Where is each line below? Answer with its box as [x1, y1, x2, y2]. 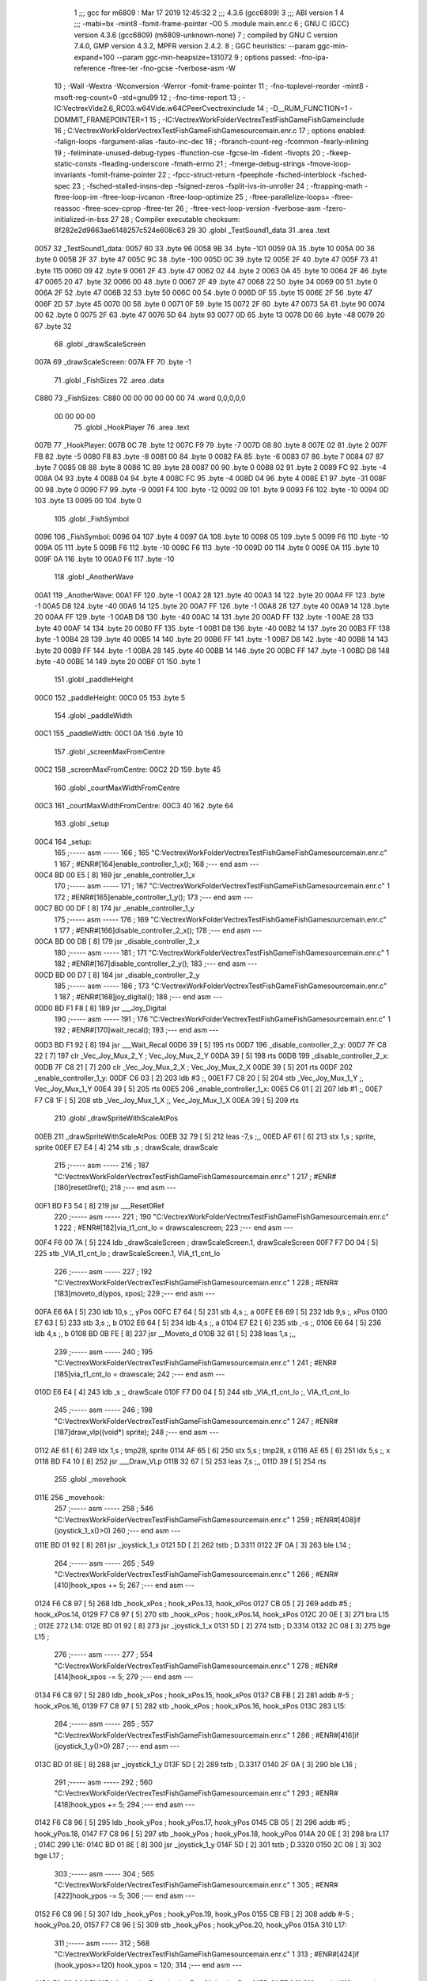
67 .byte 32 [34, 321, 72, 330]
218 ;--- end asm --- [109, 1183, 177, 1193]
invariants [54, 170, 86, 180]
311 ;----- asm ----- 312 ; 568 [54, 1938, 150, 1948]
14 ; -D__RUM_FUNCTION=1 [256, 104, 348, 113]
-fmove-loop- [306, 159, 352, 169]
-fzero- [322, 203, 347, 213]
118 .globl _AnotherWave [54, 572, 134, 582]
